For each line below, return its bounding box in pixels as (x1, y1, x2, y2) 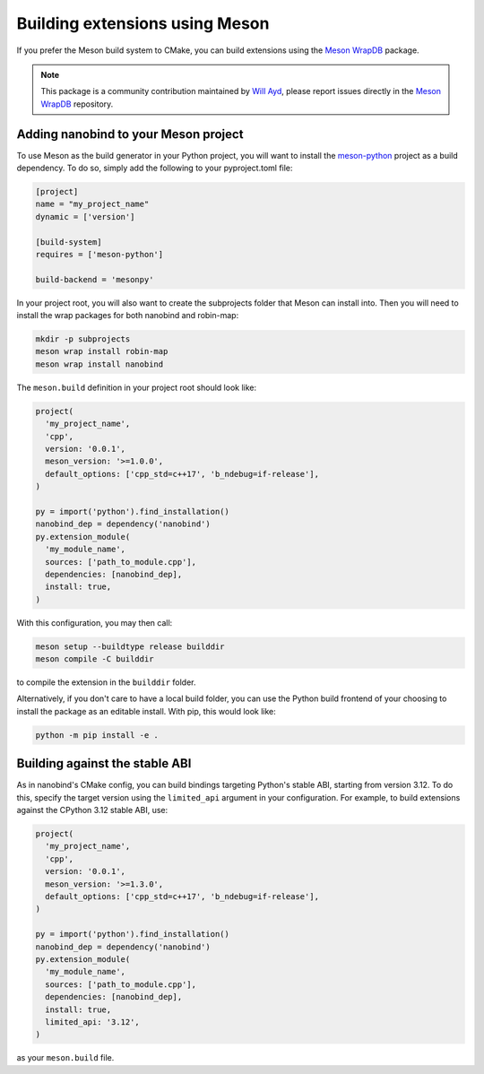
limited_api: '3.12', (45, 1017, 141, 1026)
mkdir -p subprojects (35, 334, 131, 344)
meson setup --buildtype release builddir (35, 641, 225, 652)
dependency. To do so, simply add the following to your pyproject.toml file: (16, 162, 293, 174)
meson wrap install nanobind (35, 359, 164, 369)
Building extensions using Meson (16, 13, 270, 33)
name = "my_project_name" (35, 199, 150, 210)
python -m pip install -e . (35, 730, 159, 740)
